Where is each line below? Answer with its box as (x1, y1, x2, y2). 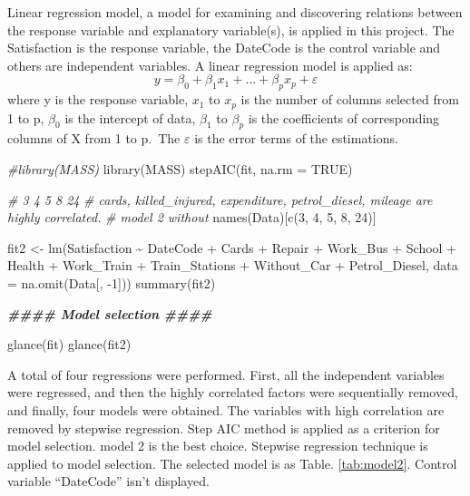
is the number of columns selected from (240, 90, 459, 109)
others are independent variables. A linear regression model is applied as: (7, 55, 413, 74)
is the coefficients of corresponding (248, 108, 440, 127)
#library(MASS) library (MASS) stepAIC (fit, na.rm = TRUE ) (7, 160, 353, 179)
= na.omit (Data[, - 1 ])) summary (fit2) (7, 273, 216, 292)
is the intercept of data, (64, 108, 196, 127)
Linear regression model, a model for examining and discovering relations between (7, 3, 463, 21)
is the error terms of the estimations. (194, 129, 398, 148)
